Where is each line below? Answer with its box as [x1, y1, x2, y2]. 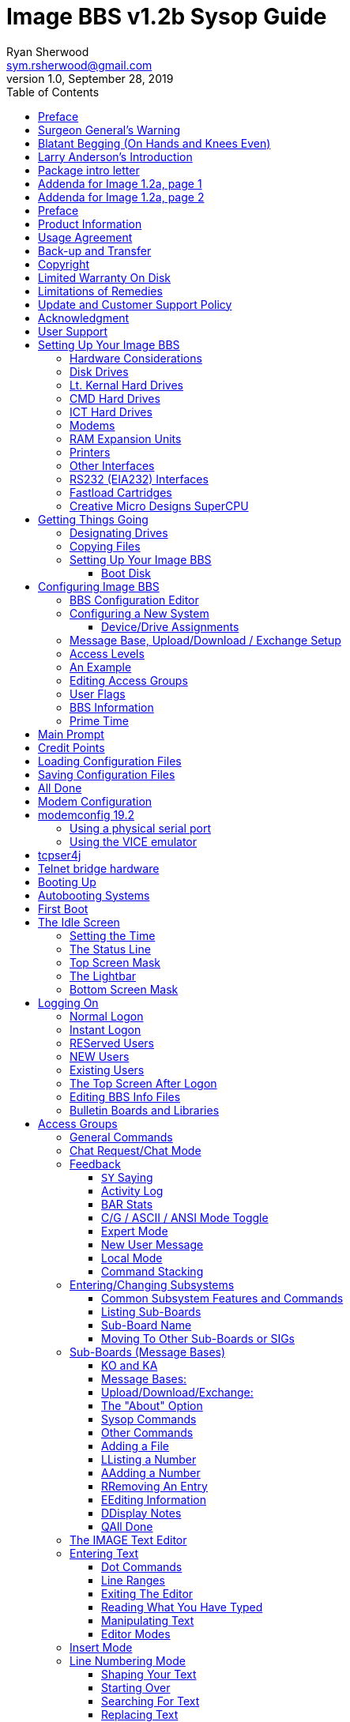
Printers [70, 445, 111, 459]
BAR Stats [101, 1197, 153, 1211]
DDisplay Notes [101, 1506, 182, 1520]
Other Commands [101, 1425, 194, 1439]
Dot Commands [101, 1559, 183, 1573]
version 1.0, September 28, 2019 [6, 71, 174, 85]
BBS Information [70, 700, 154, 714]
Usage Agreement [38, 230, 133, 244]
